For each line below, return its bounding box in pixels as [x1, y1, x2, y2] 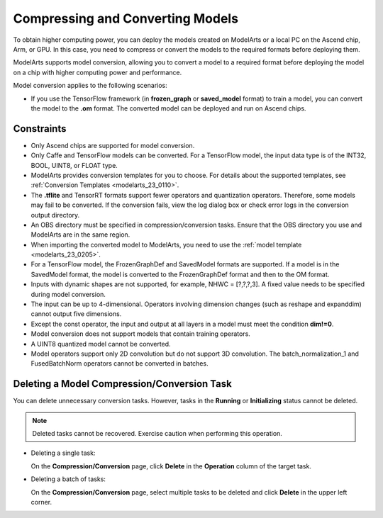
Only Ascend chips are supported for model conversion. [30, 141, 195, 150]
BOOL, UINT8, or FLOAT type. [30, 161, 118, 169]
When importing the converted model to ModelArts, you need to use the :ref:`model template [30, 240, 302, 249]
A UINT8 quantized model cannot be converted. [30, 339, 171, 348]
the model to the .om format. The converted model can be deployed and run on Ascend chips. [30, 103, 306, 113]
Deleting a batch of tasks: [30, 475, 106, 483]
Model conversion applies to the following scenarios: [13, 81, 168, 90]
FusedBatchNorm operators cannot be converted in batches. [30, 359, 209, 368]
